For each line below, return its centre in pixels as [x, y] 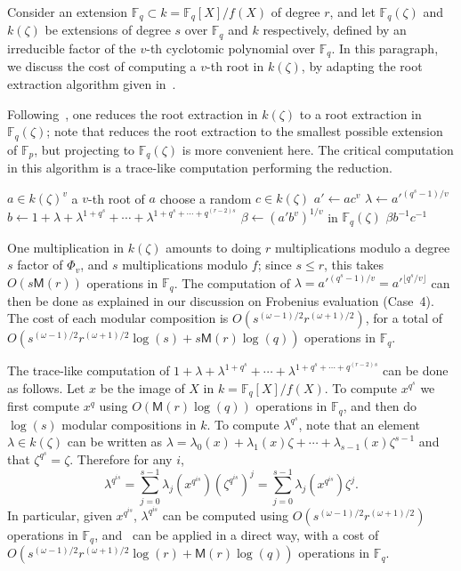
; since [275, 265]
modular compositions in [129, 424]
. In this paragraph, [385, 48]
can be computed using [226, 515]
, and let [352, 12]
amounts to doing [214, 247]
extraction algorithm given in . [92, 83]
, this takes [354, 265]
